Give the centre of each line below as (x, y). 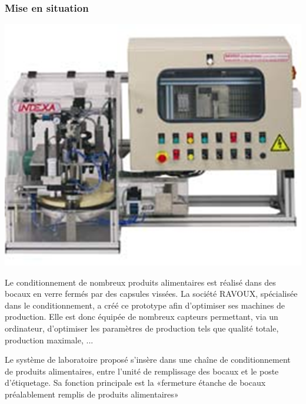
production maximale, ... (49, 340)
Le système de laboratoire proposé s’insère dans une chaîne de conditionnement (148, 360)
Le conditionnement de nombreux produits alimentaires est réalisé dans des (140, 282)
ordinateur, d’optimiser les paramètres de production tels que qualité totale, (142, 328)
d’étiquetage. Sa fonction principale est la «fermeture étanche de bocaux (135, 383)
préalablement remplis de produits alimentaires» (92, 394)
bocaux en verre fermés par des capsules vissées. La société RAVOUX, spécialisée (151, 294)
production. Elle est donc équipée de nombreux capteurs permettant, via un (142, 317)
